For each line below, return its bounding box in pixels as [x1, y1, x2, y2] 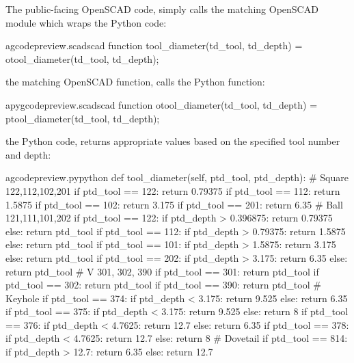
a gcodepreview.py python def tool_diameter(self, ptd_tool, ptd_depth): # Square [5, 170, 349, 185]
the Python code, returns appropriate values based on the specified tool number [5, 134, 340, 148]
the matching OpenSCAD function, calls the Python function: [5, 75, 265, 89]
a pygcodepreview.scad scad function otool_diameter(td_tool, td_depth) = [5, 97, 318, 111]
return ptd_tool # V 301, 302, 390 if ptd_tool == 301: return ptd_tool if [5, 264, 319, 278]
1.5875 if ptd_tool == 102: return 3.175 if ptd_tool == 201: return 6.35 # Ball [5, 197, 343, 211]
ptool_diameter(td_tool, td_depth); [5, 111, 160, 125]
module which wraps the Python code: [5, 15, 167, 29]
